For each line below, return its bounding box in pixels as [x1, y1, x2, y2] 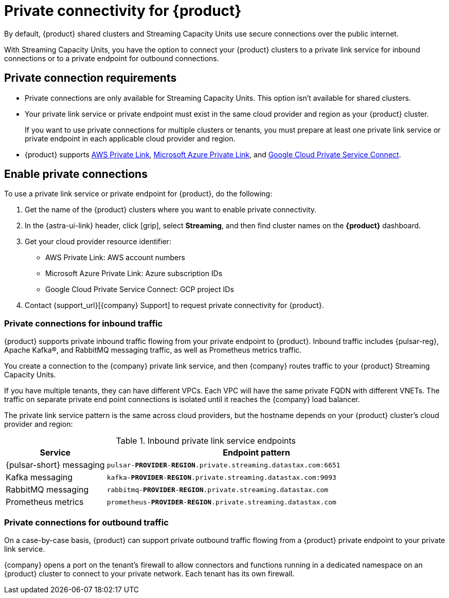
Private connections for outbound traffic [4, 517, 169, 528]
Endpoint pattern [223, 447, 290, 458]
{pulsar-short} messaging [6, 460, 105, 470]
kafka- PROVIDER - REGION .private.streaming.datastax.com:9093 [106, 473, 336, 481]
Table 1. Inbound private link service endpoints [116, 436, 296, 446]
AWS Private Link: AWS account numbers [45, 253, 185, 262]
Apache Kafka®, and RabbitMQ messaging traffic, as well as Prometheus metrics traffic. [4, 346, 302, 355]
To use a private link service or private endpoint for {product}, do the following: [4, 189, 273, 198]
